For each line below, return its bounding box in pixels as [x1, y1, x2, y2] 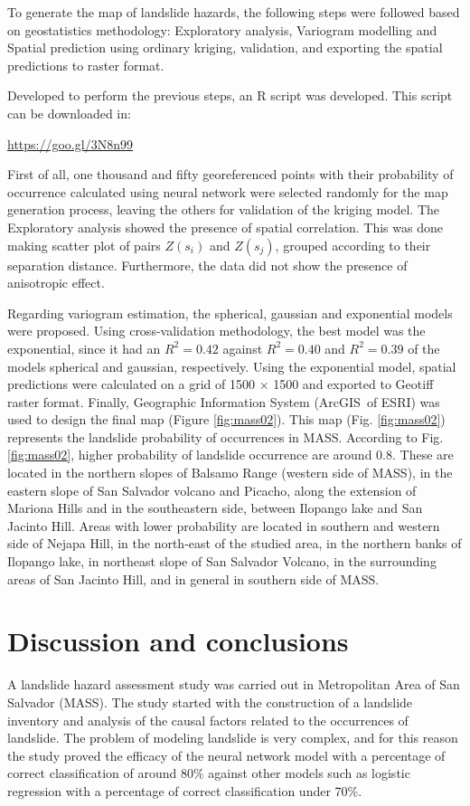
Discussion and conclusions [7, 622, 349, 659]
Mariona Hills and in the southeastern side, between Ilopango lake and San [7, 498, 423, 517]
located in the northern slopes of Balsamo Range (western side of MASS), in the [7, 463, 453, 482]
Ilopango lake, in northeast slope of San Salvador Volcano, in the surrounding [7, 552, 437, 571]
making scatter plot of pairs [7, 235, 161, 254]
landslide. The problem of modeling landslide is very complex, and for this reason [7, 728, 458, 747]
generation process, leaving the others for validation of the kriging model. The [7, 200, 440, 219]
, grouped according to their [275, 235, 431, 254]
